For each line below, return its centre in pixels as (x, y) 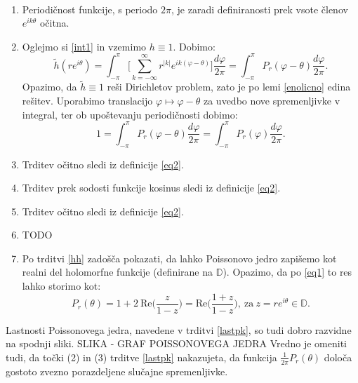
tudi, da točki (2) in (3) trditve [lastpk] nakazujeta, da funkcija (141, 357)
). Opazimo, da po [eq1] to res (287, 272)
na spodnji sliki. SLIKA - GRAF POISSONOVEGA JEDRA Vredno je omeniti (176, 343)
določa (338, 357)
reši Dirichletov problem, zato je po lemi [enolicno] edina (229, 87)
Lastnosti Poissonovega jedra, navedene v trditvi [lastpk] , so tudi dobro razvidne (179, 329)
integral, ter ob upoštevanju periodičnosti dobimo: (130, 114)
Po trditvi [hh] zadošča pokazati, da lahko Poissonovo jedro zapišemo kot (179, 258)
